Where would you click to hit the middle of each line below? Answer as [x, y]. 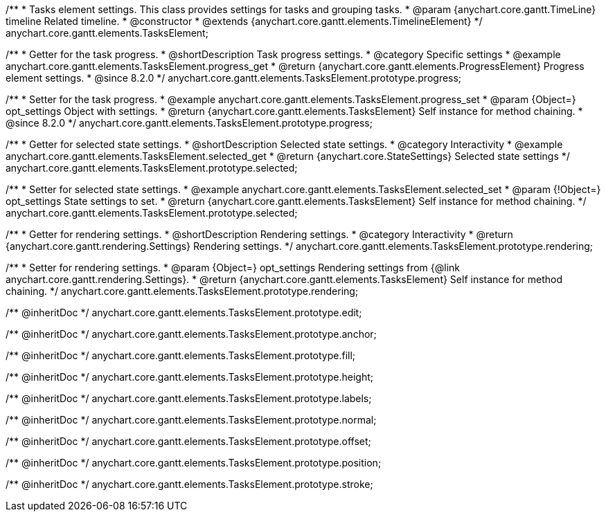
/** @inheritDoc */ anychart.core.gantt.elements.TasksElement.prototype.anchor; [191, 334]
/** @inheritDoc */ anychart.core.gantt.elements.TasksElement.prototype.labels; [189, 398]
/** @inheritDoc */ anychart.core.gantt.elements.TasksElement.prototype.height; [189, 377]
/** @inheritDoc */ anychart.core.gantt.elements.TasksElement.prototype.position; [194, 463]
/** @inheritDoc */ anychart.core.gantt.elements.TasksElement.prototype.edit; [184, 312]
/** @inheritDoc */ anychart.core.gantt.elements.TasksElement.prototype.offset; [188, 441]
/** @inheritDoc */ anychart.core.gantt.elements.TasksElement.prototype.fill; [181, 355]
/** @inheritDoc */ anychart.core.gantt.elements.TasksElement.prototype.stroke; [189, 484]
